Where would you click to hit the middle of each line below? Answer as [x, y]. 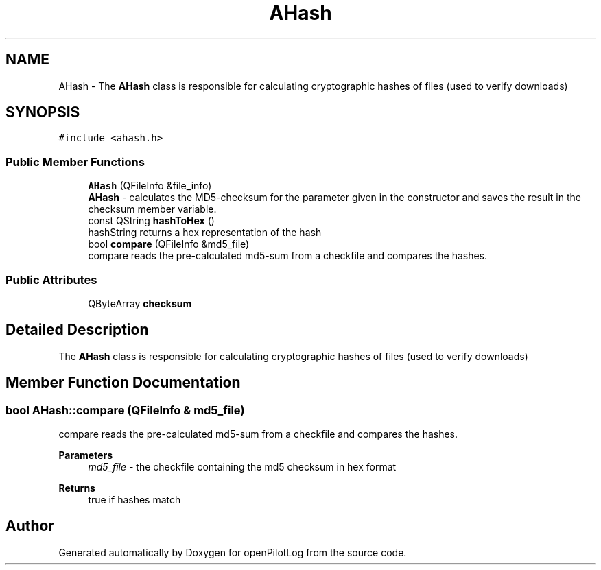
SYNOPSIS [43, 112]
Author [30, 526]
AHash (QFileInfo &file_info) [150, 186]
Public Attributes [51, 280]
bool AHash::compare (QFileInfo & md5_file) [125, 410]
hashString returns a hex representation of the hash [205, 233]
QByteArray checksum [140, 303]
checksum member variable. [152, 209]
